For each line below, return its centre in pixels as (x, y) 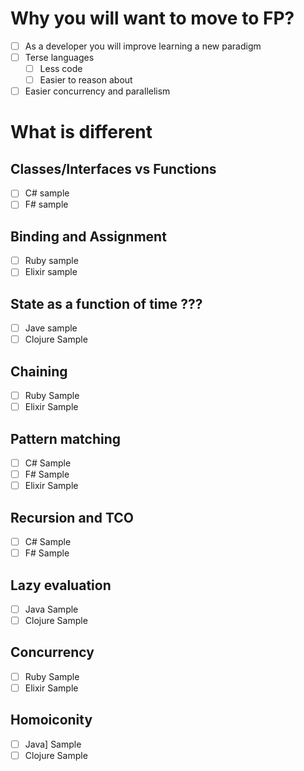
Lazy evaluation (61, 585)
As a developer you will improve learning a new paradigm (143, 46)
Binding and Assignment (88, 236)
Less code (61, 69)
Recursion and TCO (72, 517)
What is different (81, 132)
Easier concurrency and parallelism (97, 91)
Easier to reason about (86, 80)
